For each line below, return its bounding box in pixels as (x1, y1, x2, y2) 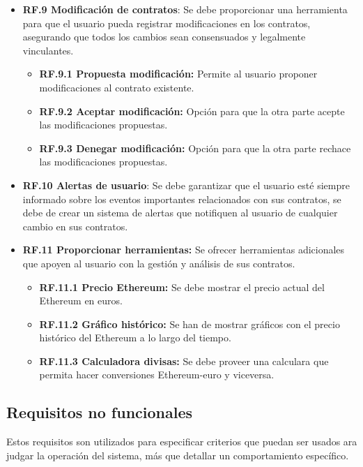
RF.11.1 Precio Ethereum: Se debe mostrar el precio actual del (39, 279, 325, 294)
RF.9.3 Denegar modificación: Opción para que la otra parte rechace (39, 140, 351, 155)
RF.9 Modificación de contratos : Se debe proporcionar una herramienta (22, 2, 348, 16)
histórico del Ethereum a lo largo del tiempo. (39, 330, 231, 345)
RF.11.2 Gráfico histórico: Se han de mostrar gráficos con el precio (39, 316, 340, 331)
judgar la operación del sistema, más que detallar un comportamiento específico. (6, 447, 349, 462)
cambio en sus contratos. (22, 218, 128, 233)
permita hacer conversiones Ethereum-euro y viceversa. (39, 367, 275, 382)
